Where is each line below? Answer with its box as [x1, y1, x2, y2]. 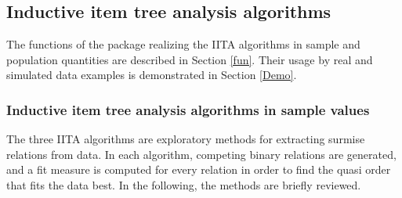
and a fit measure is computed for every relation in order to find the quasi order [6, 161, 391, 178]
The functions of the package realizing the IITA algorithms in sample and [6, 36, 360, 52]
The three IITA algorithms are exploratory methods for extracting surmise [6, 131, 365, 147]
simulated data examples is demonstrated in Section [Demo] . [6, 67, 297, 83]
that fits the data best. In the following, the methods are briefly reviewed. [6, 176, 361, 193]
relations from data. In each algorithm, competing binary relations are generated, [6, 146, 397, 162]
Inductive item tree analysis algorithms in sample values [6, 99, 370, 119]
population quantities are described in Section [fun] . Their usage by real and [6, 51, 373, 67]
